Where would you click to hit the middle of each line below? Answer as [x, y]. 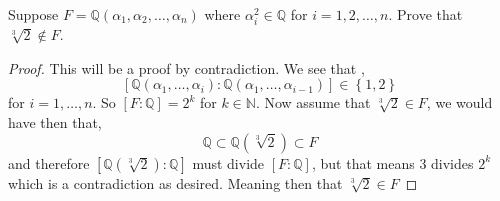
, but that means [363, 162]
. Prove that [425, 14]
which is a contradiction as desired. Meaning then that [175, 182]
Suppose [33, 14]
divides [452, 162]
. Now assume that [313, 102]
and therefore [49, 162]
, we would [459, 102]
